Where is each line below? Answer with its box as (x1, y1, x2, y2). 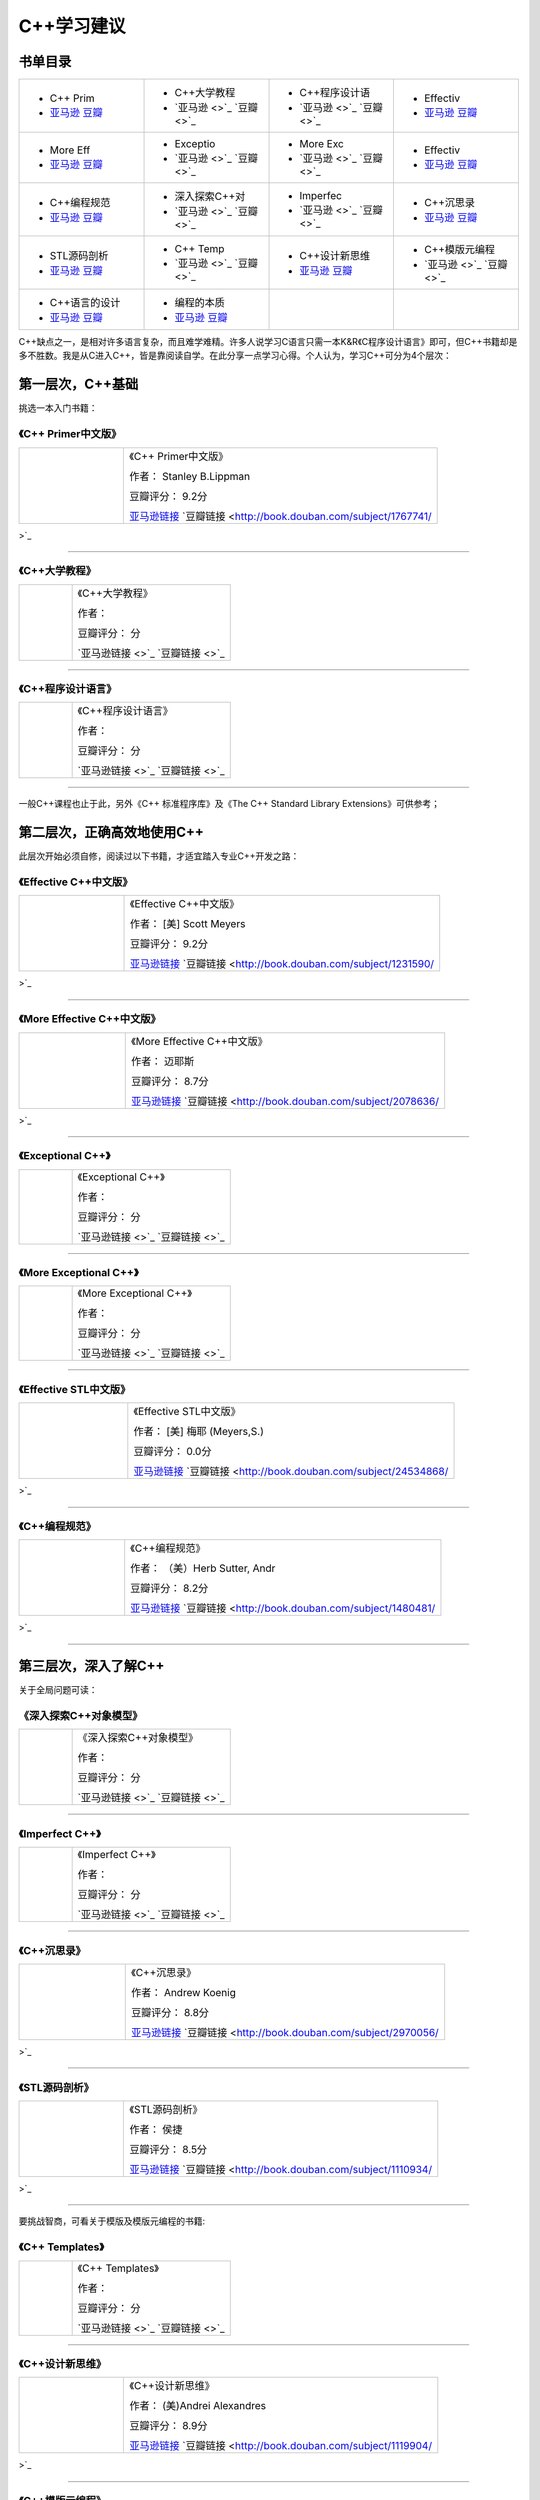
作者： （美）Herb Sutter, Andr (130, 1561, 276, 1575)
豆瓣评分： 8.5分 (129, 2143, 208, 2157)
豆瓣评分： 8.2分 (130, 1581, 209, 1595)
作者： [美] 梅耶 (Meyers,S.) (133, 1425, 264, 1439)
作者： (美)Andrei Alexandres (129, 2399, 267, 2413)
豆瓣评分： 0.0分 (133, 1445, 212, 1459)
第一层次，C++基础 (18, 376, 139, 393)
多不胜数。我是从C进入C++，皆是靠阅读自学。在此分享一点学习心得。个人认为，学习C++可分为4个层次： (18, 350, 452, 362)
